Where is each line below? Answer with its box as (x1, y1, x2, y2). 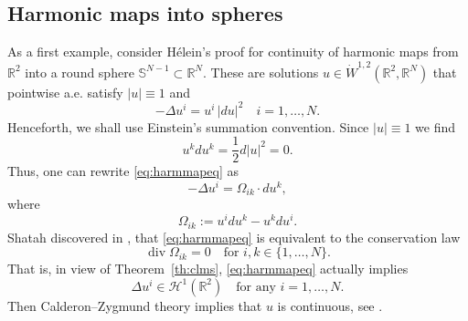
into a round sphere (25, 62, 134, 81)
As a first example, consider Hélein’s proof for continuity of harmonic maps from (7, 42, 459, 61)
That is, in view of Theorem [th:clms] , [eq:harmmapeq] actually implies (7, 259, 409, 278)
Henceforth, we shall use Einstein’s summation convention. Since (7, 117, 369, 136)
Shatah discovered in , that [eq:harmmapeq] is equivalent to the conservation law (7, 227, 461, 246)
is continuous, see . (277, 295, 383, 315)
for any (236, 280, 276, 294)
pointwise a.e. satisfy (7, 82, 123, 101)
